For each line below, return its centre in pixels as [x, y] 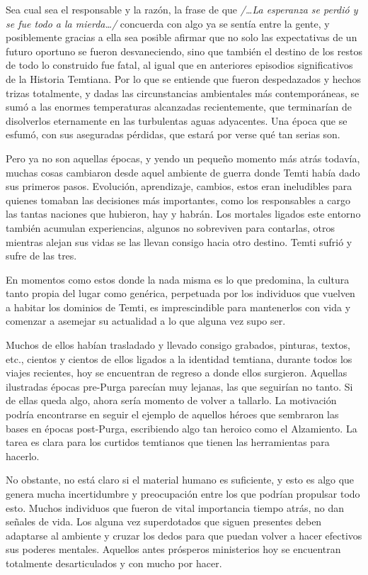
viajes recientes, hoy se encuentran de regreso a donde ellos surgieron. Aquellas [177, 373]
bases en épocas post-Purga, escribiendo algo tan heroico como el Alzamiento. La [182, 428]
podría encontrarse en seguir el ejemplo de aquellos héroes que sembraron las [172, 414]
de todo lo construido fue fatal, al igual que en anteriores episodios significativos [179, 65]
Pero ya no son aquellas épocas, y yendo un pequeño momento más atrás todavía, [183, 158]
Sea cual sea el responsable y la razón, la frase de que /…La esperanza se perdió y [182, 9]
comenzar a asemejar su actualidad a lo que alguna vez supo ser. [146, 321]
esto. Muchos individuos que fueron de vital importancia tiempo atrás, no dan [175, 507]
